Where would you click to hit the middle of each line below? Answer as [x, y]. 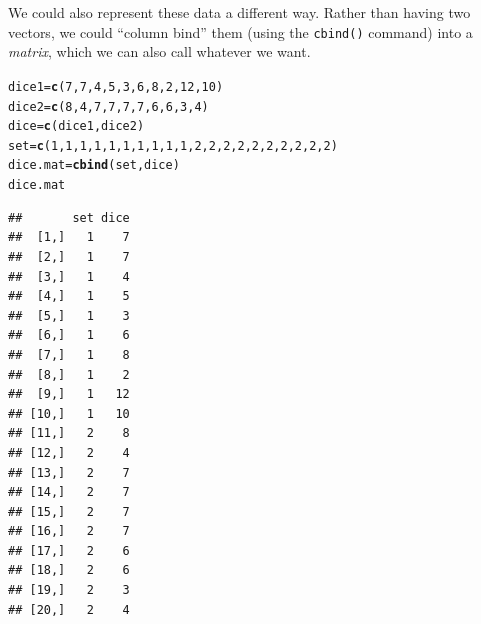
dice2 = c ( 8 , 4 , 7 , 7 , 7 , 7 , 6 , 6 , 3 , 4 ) [108, 106]
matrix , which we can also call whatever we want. [159, 51]
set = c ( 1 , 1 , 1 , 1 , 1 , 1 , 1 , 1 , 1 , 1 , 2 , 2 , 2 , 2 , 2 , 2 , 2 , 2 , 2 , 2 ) [173, 145]
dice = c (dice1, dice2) [76, 126]
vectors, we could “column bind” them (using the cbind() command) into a [240, 31]
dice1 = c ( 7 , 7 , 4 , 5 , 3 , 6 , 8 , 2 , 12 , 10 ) [116, 86]
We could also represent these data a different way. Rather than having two [239, 12]
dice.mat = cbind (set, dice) [94, 165]
